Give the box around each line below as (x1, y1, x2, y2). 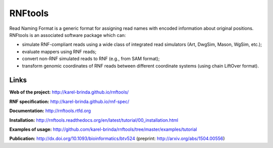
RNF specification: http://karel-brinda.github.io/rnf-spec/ (9, 98, 129, 105)
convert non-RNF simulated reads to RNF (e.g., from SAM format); (22, 56, 160, 62)
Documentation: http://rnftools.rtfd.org (9, 108, 91, 114)
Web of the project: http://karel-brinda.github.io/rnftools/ (9, 89, 129, 95)
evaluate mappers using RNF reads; (22, 48, 97, 55)
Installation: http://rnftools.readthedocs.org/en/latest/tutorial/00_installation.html (9, 117, 178, 123)
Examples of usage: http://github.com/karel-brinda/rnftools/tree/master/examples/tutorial (9, 126, 197, 132)
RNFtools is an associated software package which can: (9, 32, 126, 38)
